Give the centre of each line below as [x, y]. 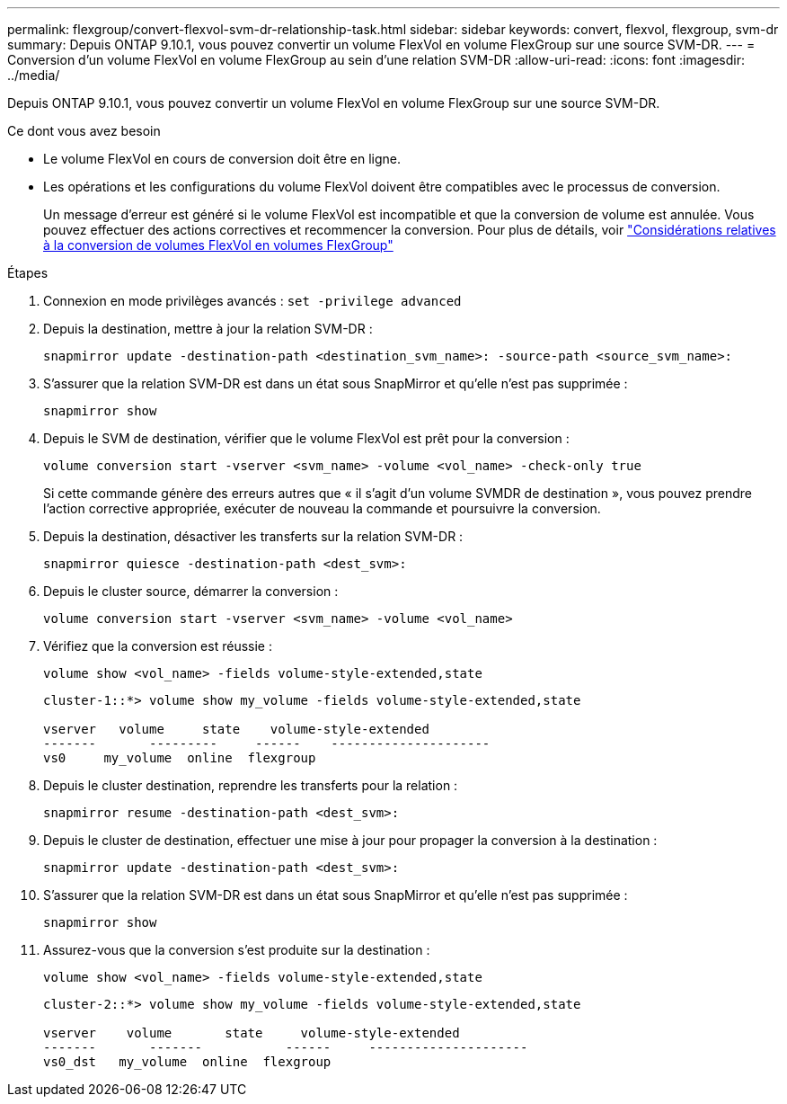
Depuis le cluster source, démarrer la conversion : [191, 591]
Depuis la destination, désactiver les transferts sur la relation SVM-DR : [253, 536]
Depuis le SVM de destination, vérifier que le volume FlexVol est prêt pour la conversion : [306, 438]
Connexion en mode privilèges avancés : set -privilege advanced [252, 301]
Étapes [28, 273]
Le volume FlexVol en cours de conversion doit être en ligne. [222, 159]
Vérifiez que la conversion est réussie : [158, 646]
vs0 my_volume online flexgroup [180, 758]
